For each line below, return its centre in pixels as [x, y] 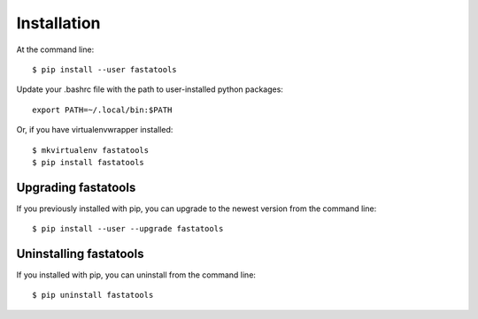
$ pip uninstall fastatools [93, 295]
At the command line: [55, 49]
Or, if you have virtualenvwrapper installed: [95, 130]
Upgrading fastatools [76, 187]
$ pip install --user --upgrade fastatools [128, 229]
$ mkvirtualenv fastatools [91, 150]
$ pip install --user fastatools [104, 69]
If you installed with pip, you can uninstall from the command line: [136, 275]
